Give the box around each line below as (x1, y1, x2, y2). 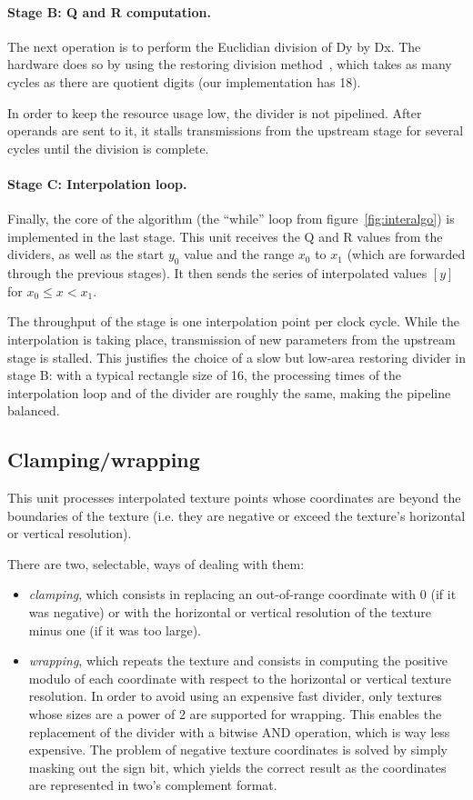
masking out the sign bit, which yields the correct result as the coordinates (28, 757, 447, 776)
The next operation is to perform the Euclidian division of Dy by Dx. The (7, 36, 421, 55)
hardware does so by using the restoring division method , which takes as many (7, 55, 452, 74)
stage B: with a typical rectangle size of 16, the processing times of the (7, 365, 402, 385)
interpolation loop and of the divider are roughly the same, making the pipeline (7, 383, 451, 402)
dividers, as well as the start (7, 245, 165, 264)
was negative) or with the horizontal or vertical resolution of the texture (28, 603, 431, 622)
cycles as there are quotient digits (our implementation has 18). (7, 72, 361, 91)
